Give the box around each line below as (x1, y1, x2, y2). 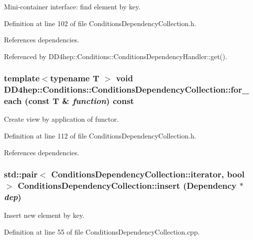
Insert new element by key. (4, 210, 85, 220)
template (4, 72, 40, 84)
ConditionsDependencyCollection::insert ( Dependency (17, 179, 237, 192)
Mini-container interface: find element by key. (4, 1, 141, 11)
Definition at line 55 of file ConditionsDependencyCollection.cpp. (4, 226, 200, 237)
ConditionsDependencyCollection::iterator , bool (51, 168, 245, 180)
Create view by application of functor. (4, 114, 119, 124)
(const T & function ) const (25, 95, 134, 107)
